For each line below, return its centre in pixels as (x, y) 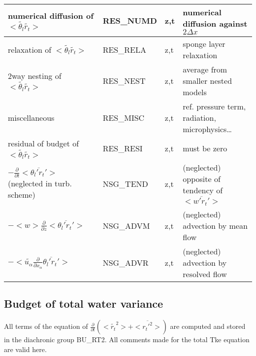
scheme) (22, 195)
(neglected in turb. (40, 183)
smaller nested (208, 81)
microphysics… (208, 129)
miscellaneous (31, 118)
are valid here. (25, 349)
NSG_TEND (125, 184)
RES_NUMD (130, 20)
